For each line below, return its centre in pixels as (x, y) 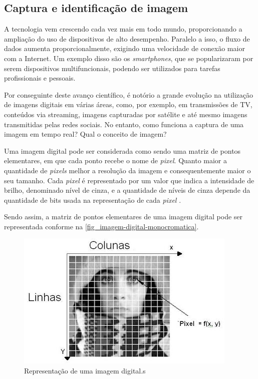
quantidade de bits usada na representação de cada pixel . (93, 200)
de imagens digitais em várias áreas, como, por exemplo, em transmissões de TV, (128, 104)
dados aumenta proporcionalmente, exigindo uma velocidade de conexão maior (124, 48)
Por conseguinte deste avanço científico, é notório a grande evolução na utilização (129, 94)
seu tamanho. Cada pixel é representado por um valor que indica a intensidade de (129, 180)
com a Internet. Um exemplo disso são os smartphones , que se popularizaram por (129, 58)
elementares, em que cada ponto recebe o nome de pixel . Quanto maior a (116, 160)
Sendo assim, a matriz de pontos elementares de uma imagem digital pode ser (123, 217)
